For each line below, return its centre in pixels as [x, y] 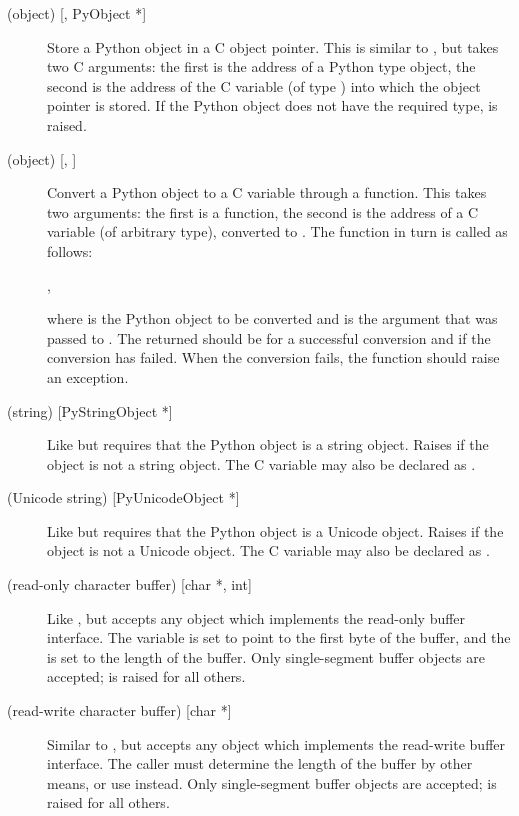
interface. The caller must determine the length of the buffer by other [260, 763]
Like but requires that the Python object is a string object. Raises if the [268, 444]
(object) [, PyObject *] [77, 13]
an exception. [88, 376]
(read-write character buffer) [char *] [119, 710]
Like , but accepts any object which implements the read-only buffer [256, 617]
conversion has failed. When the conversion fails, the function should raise [273, 357]
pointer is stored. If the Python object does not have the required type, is [272, 105]
